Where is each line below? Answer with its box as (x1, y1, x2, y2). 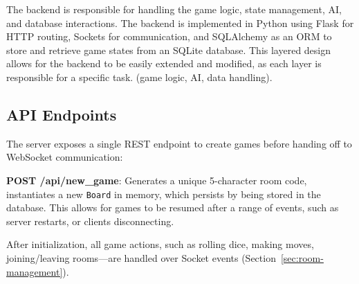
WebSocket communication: (6, 150, 123, 164)
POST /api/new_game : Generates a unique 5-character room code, (6, 172, 307, 187)
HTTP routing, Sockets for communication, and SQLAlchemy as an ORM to (6, 29, 332, 44)
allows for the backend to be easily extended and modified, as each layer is (6, 56, 322, 71)
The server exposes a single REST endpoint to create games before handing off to (6, 136, 352, 150)
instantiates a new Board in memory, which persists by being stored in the (6, 186, 321, 201)
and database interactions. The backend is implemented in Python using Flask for (6, 15, 354, 30)
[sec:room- (280, 250, 324, 265)
